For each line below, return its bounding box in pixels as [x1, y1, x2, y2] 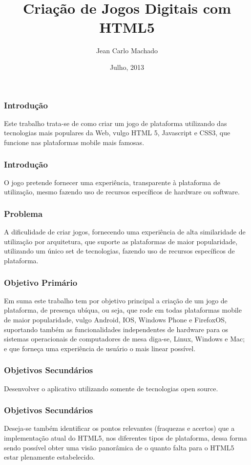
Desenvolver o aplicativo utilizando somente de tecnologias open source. [4, 383, 218, 393]
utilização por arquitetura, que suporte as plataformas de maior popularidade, [4, 236, 238, 246]
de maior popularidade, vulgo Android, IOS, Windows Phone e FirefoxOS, [4, 314, 227, 324]
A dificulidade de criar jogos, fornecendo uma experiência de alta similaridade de [4, 227, 246, 237]
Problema [4, 207, 43, 219]
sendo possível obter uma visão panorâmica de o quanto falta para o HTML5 [4, 442, 234, 452]
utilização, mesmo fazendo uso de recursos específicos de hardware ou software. [4, 187, 240, 197]
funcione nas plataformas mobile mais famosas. [4, 137, 145, 147]
